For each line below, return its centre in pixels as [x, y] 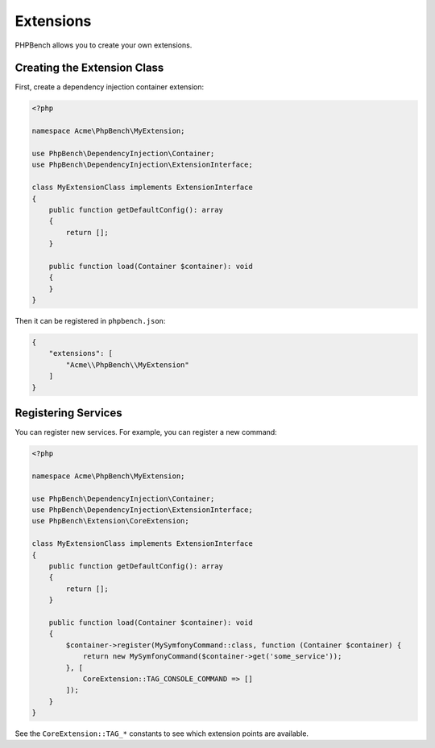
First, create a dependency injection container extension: [110, 87]
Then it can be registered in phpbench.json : [90, 321]
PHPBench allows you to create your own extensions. [104, 45]
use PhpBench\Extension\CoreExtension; [110, 521]
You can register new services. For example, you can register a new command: [146, 432]
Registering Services [68, 413]
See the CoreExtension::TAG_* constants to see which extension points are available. [162, 734]
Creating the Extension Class [89, 68]
